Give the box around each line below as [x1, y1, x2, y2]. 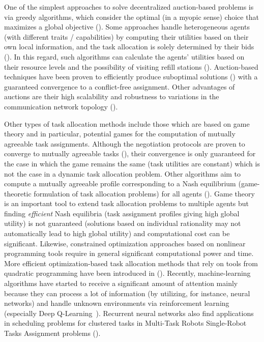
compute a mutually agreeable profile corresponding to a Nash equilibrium [4, 178, 236, 189]
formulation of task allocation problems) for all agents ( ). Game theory [34, 188, 255, 198]
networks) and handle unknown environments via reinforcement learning [4, 298, 229, 308]
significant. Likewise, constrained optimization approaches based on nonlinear [4, 238, 246, 248]
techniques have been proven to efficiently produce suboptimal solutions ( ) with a [4, 71, 258, 82]
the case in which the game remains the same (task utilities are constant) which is [4, 158, 260, 168]
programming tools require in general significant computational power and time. [4, 248, 254, 259]
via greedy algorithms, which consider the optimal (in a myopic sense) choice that [4, 11, 259, 22]
